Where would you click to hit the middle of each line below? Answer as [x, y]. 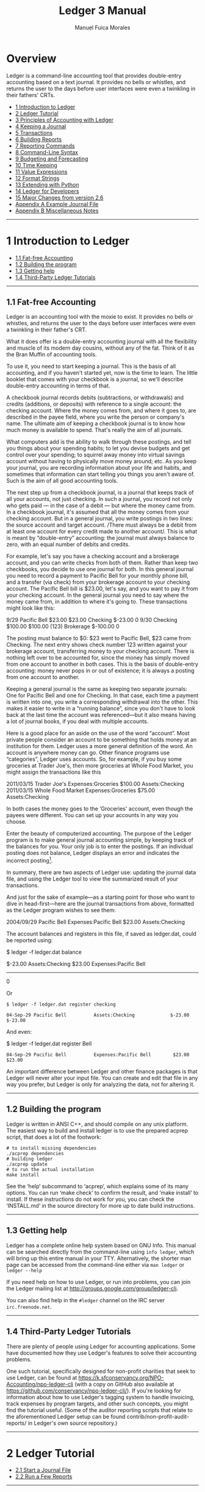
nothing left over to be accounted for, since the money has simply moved [98, 658]
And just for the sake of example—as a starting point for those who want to [101, 897]
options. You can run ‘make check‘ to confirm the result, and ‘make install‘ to [103, 1192]
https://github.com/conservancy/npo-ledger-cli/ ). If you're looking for [94, 1390]
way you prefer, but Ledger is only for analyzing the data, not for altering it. [101, 1084]
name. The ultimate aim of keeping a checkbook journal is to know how [96, 423]
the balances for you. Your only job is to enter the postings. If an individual [100, 846]
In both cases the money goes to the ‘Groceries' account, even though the [100, 809]
